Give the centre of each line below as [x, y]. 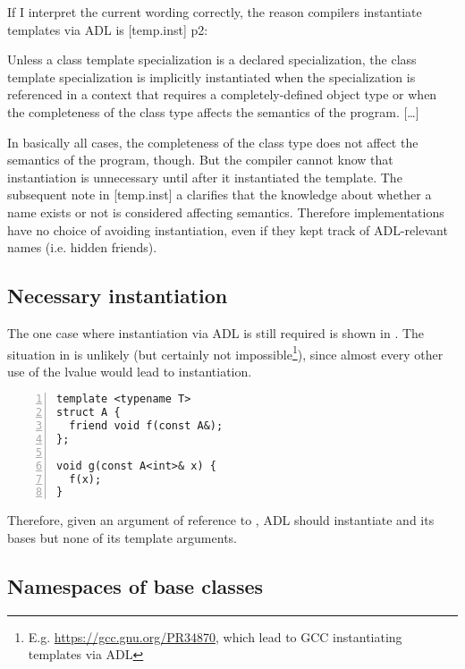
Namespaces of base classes [135, 585]
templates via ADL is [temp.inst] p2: [108, 29]
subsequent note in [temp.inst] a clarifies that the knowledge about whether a [220, 195]
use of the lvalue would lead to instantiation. [130, 371]
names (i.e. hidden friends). [82, 247]
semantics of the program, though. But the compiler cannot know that [200, 160]
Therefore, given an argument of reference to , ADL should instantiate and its [221, 520]
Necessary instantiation [118, 296]
